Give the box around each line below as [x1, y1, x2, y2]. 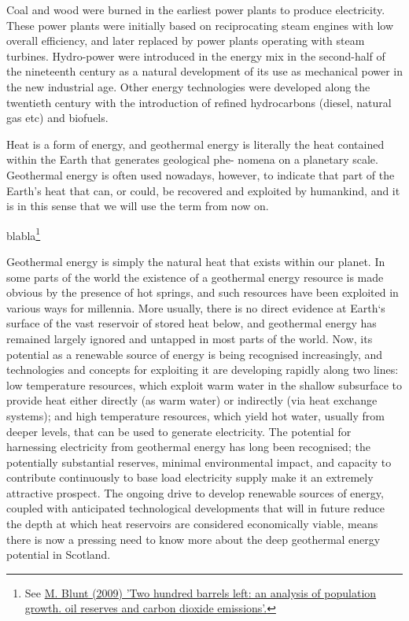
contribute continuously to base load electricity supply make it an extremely [6, 469, 374, 486]
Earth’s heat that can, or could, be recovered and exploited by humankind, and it [6, 182, 400, 198]
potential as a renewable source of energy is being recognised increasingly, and [6, 346, 383, 362]
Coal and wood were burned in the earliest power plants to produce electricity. [6, 2, 385, 17]
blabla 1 [6, 224, 41, 243]
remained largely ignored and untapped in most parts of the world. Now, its [6, 330, 373, 346]
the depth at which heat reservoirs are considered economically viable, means [6, 516, 378, 532]
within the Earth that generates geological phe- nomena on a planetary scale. [6, 151, 378, 168]
